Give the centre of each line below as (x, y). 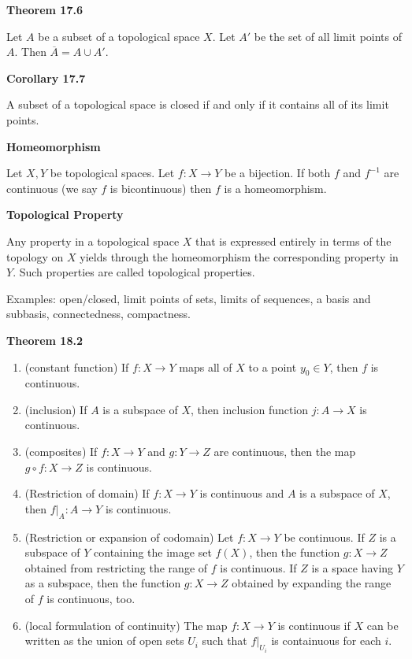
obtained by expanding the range (312, 583)
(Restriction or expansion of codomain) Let (129, 537)
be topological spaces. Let (112, 173)
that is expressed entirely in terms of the (293, 241)
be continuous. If (324, 537)
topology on (35, 256)
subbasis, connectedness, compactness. (98, 314)
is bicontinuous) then (161, 188)
